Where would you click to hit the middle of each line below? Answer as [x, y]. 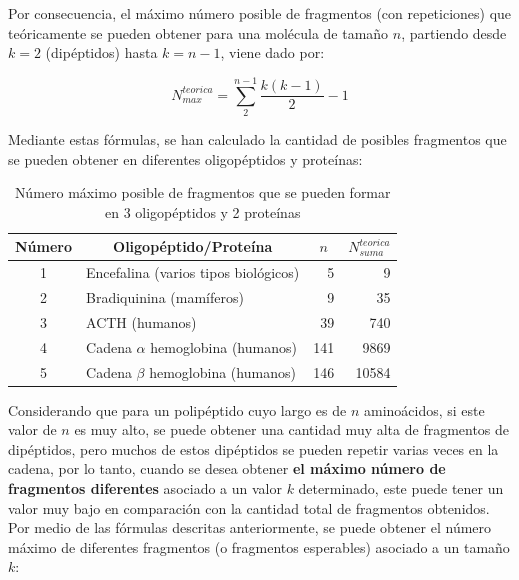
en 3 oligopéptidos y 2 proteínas [202, 211]
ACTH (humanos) [141, 321]
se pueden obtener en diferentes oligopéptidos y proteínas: [185, 158]
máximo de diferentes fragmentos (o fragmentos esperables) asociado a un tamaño [259, 546]
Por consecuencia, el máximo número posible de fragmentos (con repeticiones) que [260, 13]
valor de [32, 429]
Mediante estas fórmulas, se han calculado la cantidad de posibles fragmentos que [257, 138]
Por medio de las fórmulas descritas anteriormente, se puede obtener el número [250, 527]
